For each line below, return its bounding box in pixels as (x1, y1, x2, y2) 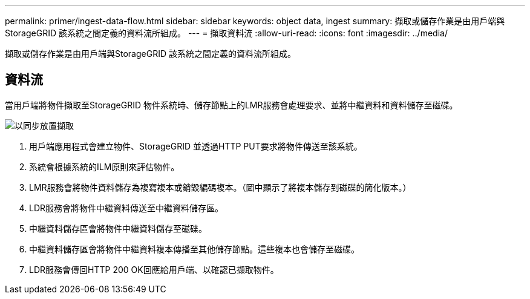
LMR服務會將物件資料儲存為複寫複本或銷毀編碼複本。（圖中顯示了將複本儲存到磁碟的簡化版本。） (29, 182, 411, 192)
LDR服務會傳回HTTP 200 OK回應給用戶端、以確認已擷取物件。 (29, 264, 279, 275)
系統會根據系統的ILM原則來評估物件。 (29, 161, 180, 172)
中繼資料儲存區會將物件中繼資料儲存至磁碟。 (29, 223, 207, 234)
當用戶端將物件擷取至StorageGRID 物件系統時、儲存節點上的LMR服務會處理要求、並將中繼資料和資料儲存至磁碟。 (5, 99, 458, 110)
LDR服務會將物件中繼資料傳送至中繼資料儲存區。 (29, 202, 224, 213)
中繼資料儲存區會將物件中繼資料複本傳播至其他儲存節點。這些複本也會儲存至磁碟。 (29, 243, 359, 254)
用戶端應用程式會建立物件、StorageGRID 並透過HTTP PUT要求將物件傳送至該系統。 (29, 140, 362, 151)
